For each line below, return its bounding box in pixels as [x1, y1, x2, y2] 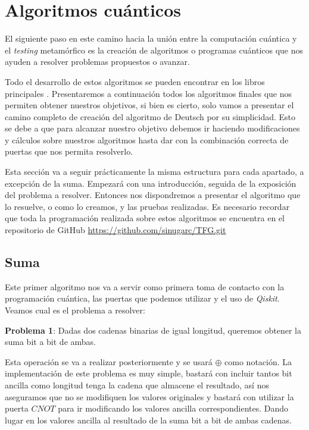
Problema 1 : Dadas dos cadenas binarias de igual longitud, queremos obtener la [5, 324, 301, 336]
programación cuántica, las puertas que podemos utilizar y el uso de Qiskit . [5, 292, 280, 305]
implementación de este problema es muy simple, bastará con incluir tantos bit [5, 367, 292, 379]
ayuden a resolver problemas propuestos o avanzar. [5, 55, 190, 68]
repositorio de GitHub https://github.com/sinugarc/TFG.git [5, 224, 226, 236]
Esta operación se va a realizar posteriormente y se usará [5, 355, 213, 368]
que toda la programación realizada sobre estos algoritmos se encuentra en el [5, 212, 285, 224]
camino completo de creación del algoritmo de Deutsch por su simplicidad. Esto [5, 110, 296, 123]
